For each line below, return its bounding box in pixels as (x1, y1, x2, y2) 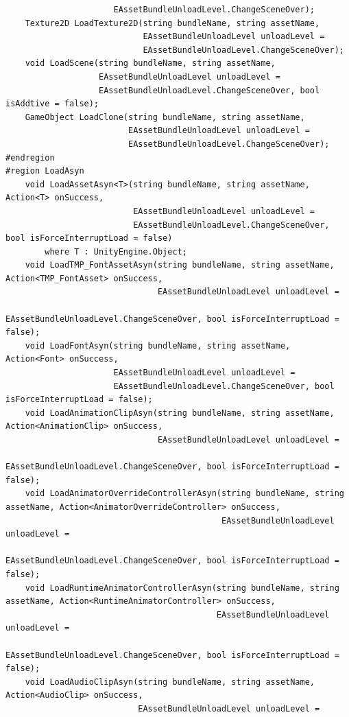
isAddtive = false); (5, 99, 99, 109)
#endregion (5, 152, 55, 163)
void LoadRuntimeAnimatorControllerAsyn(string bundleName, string (25, 583, 339, 593)
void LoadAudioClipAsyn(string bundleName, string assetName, (25, 677, 315, 687)
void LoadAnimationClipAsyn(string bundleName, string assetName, (25, 408, 335, 418)
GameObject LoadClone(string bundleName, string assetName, (25, 112, 305, 122)
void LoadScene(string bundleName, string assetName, (25, 58, 276, 69)
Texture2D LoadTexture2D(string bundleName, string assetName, (25, 18, 320, 28)
